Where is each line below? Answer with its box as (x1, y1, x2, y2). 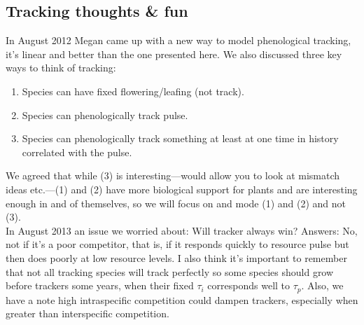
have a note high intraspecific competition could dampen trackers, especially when (6, 292, 358, 307)
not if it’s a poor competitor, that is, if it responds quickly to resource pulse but (6, 237, 349, 251)
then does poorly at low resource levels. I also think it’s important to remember (6, 250, 347, 265)
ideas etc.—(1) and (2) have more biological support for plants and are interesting (6, 181, 358, 196)
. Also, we (301, 278, 344, 293)
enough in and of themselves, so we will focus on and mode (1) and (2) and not (6, 195, 346, 210)
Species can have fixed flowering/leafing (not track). (22, 83, 244, 98)
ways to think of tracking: (6, 60, 116, 75)
